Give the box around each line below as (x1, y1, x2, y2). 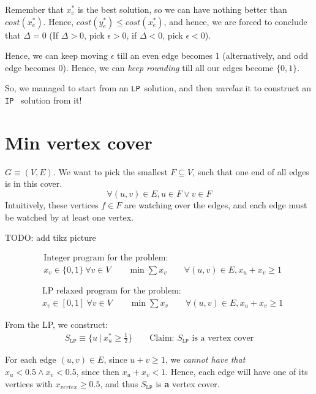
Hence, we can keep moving (5, 49, 108, 62)
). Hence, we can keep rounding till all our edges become (62, 61, 274, 74)
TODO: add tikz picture (5, 231, 96, 244)
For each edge (5, 353, 56, 366)
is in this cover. (5, 177, 62, 190)
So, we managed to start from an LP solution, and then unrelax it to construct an (5, 81, 311, 94)
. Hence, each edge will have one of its (165, 365, 308, 378)
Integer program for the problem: (43, 253, 168, 262)
